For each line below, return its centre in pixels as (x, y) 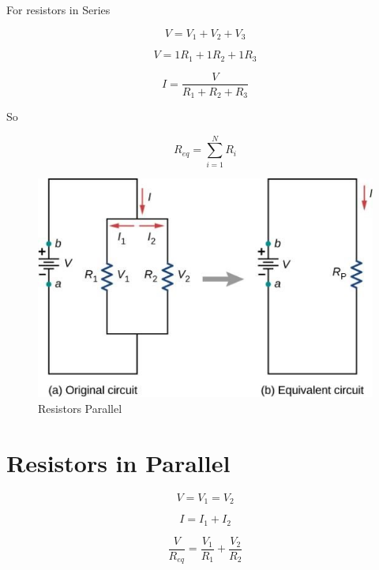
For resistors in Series (58, 9)
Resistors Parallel (80, 409)
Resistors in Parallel (118, 462)
